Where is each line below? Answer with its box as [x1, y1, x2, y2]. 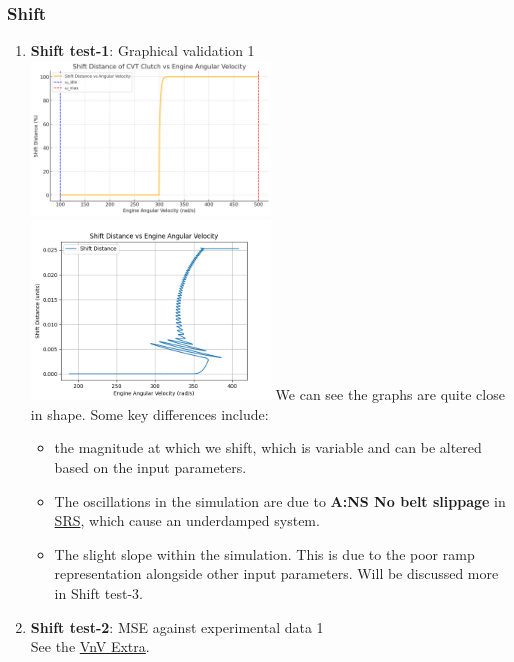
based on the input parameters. [54, 456, 247, 477]
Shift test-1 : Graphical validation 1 [30, 40, 255, 61]
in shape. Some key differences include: [30, 403, 269, 424]
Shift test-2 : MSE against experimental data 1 [30, 616, 324, 637]
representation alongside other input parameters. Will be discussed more [54, 563, 499, 584]
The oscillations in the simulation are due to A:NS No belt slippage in [54, 490, 506, 511]
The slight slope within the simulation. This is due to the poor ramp [54, 543, 475, 564]
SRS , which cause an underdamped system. [54, 510, 320, 531]
